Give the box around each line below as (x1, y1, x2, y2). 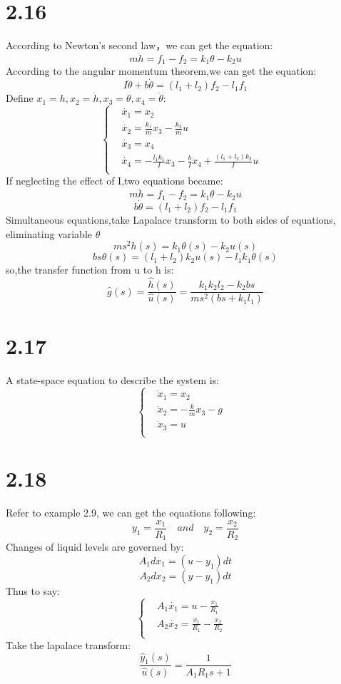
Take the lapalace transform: (6, 638, 131, 653)
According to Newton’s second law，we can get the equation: (6, 38, 273, 53)
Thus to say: (6, 584, 60, 598)
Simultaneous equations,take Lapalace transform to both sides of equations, (6, 212, 336, 227)
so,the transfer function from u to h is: (6, 262, 174, 277)
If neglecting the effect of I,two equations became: (6, 173, 223, 188)
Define (6, 90, 34, 105)
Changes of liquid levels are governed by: (6, 539, 184, 554)
